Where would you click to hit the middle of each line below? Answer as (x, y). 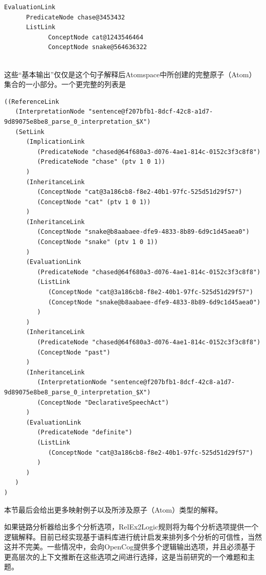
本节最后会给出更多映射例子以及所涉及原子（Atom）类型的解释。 (113, 509)
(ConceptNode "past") (74, 352)
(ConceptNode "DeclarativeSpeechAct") (103, 402)
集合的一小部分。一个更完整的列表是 (65, 84)
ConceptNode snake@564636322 (97, 47)
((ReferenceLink (32, 102)
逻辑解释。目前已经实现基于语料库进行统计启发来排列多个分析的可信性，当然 (133, 536)
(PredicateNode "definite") (85, 433)
